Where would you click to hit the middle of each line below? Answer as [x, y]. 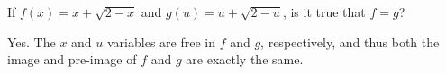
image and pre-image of [72, 59]
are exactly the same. [245, 59]
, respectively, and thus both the [350, 41]
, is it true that [324, 12]
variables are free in [161, 41]
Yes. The [32, 41]
